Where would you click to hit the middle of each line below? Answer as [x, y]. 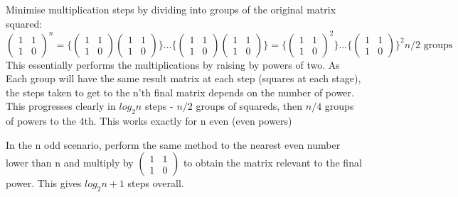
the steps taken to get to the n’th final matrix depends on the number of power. [180, 92]
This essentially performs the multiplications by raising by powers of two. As [173, 64]
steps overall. [156, 183]
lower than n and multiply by [70, 163]
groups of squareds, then [249, 106]
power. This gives [44, 183]
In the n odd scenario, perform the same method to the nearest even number [173, 144]
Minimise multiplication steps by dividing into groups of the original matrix [171, 9]
